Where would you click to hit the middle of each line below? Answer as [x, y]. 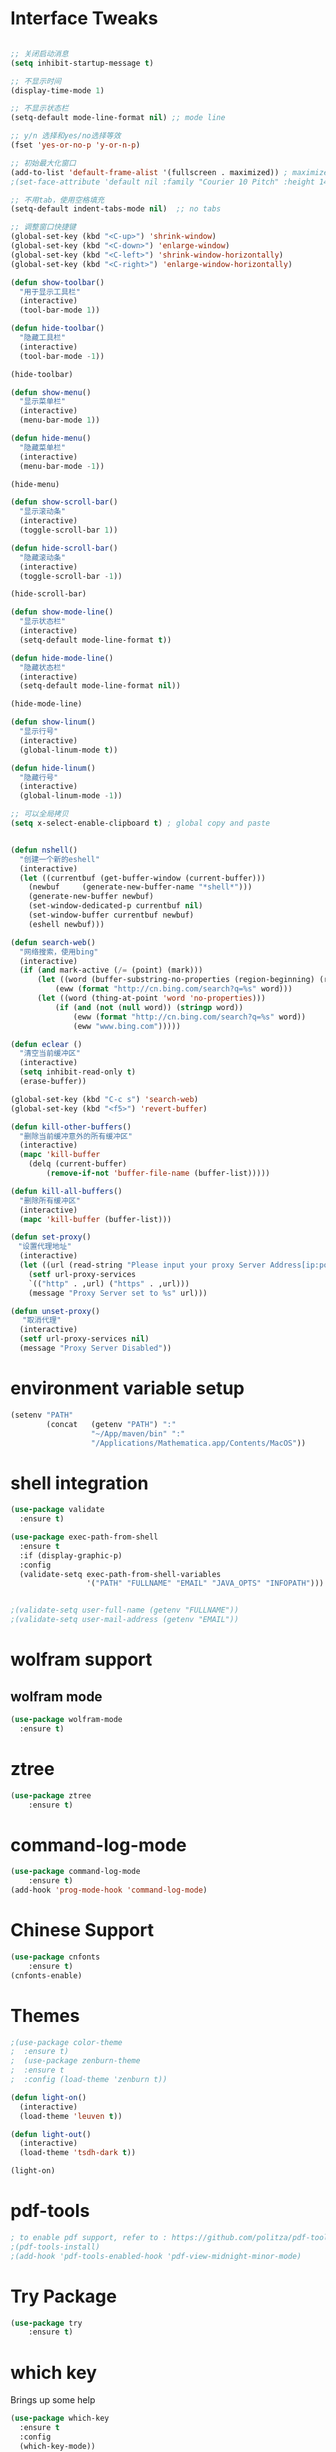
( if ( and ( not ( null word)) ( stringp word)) [149, 1007]
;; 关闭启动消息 [39, 53]
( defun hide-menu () [51, 438]
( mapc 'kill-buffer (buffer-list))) [95, 1219]
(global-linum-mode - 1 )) [71, 796]
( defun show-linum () [53, 722]
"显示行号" [39, 732]
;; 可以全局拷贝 [39, 814]
